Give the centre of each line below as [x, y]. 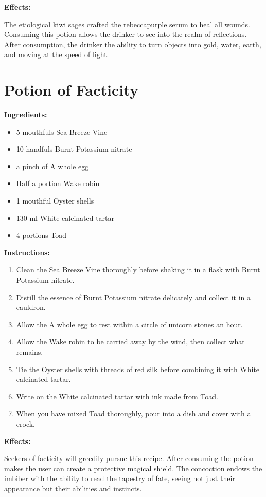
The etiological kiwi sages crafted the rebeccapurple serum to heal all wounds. [127, 24]
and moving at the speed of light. [57, 54]
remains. [30, 352]
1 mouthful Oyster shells [55, 201]
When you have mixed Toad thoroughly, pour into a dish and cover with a [134, 413]
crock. [26, 423]
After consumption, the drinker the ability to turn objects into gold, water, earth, [133, 44]
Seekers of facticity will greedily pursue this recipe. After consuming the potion [129, 458]
